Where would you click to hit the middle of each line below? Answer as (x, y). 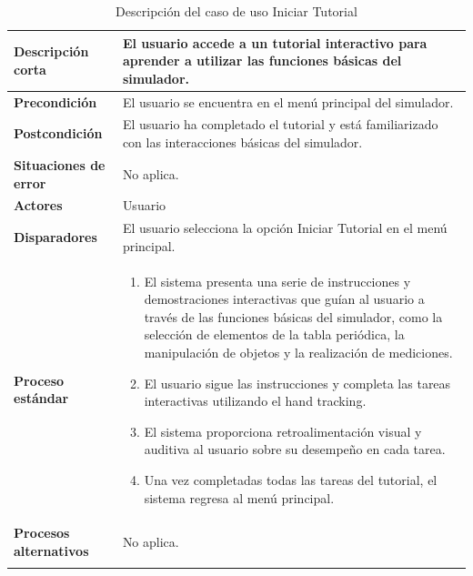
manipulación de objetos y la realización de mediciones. (298, 352)
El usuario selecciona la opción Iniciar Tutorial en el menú (285, 228)
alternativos (51, 551)
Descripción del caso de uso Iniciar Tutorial (236, 11)
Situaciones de (60, 164)
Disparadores (55, 236)
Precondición (55, 101)
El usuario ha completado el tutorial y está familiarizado (280, 124)
